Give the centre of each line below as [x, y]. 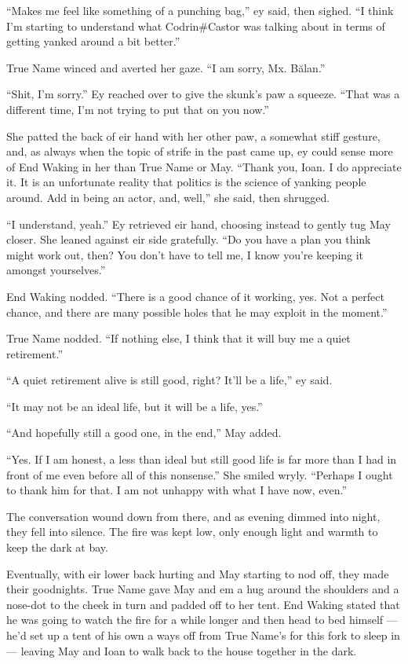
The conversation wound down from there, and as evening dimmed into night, [193, 516]
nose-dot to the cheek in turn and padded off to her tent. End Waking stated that [203, 604]
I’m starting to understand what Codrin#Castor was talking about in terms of [196, 26]
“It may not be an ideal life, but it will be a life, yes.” [135, 406]
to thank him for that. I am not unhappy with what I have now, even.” [177, 490]
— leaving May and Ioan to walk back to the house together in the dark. [182, 650]
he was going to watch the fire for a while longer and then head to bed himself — [202, 620]
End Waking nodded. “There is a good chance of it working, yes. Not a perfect [195, 296]
